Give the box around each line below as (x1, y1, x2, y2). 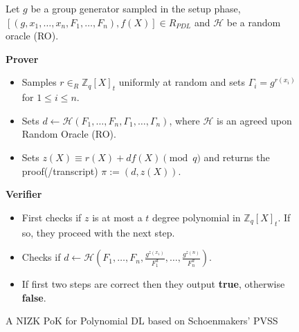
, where (169, 113, 200, 127)
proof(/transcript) (21, 163, 98, 178)
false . (21, 290, 46, 304)
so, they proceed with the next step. (21, 225, 175, 239)
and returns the (203, 149, 270, 164)
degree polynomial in (152, 210, 241, 224)
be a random (226, 15, 281, 29)
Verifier (6, 187, 42, 201)
